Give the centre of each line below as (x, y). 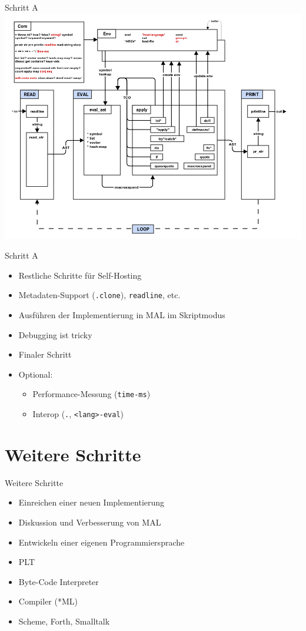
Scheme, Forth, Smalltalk (64, 621)
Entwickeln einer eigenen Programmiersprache (102, 542)
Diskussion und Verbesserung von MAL (90, 522)
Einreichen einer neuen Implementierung (92, 502)
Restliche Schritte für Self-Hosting (80, 275)
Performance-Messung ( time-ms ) (92, 394)
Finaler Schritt (45, 354)
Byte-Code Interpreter (59, 581)
